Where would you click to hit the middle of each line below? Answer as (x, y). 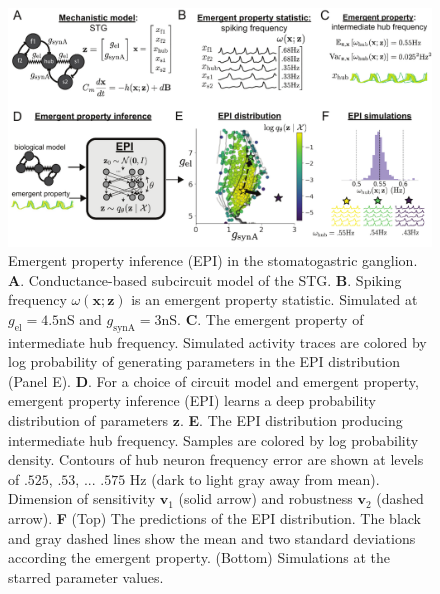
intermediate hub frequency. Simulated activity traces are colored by (217, 341)
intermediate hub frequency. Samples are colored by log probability (213, 439)
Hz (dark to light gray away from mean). (254, 478)
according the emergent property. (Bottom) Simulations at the (199, 557)
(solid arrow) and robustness (265, 498)
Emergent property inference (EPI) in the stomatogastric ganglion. (213, 260)
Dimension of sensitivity (82, 498)
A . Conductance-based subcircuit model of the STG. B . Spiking (205, 279)
